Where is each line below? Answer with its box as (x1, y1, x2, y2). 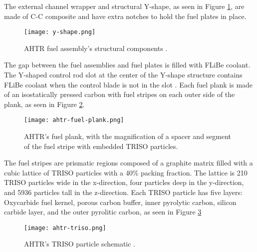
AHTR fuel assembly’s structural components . (24, 42, 168, 53)
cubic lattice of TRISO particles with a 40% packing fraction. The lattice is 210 (4, 167, 248, 177)
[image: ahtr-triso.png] (24, 224, 106, 231)
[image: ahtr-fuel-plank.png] (24, 116, 124, 124)
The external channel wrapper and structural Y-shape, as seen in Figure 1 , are (4, 1, 245, 11)
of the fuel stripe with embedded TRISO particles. (24, 140, 178, 151)
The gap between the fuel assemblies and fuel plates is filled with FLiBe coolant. (4, 59, 251, 70)
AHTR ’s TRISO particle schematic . (24, 238, 136, 249)
